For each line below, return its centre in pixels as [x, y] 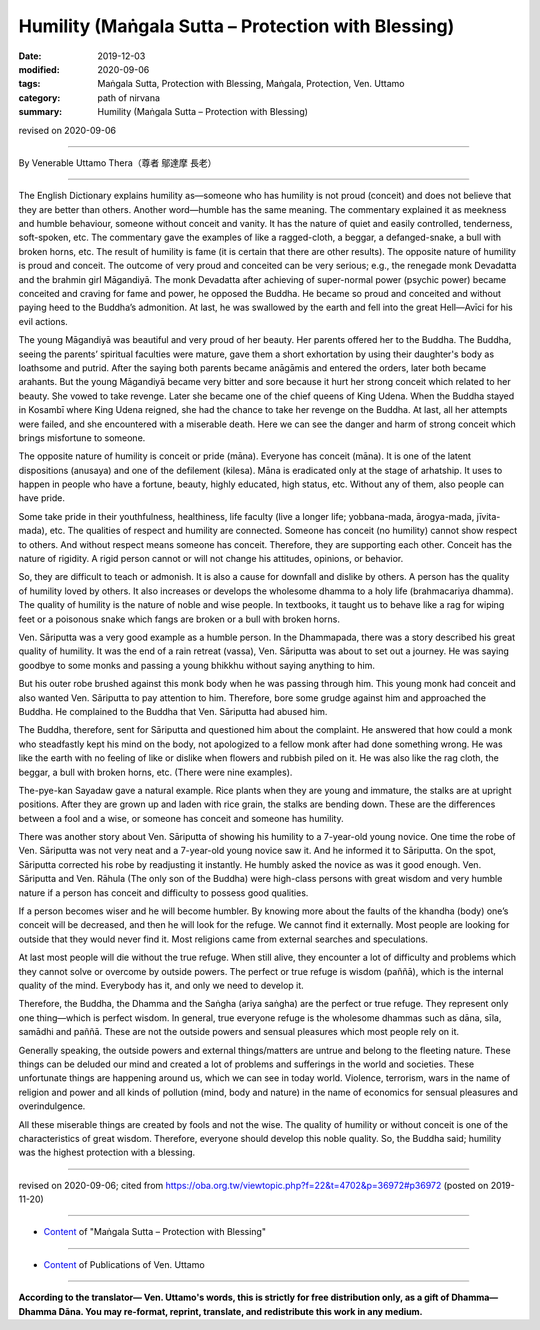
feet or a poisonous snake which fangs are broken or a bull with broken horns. [179, 619]
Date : [30, 56]
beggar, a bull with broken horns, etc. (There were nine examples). [155, 772]
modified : [39, 69]
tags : [29, 84]
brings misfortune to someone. [82, 437]
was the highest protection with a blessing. [107, 1152]
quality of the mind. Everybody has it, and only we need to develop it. [161, 985]
